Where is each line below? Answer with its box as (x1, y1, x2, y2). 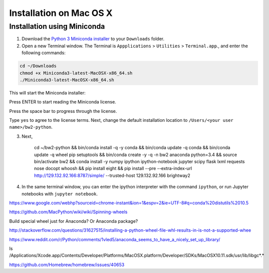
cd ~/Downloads (19, 63, 57, 69)
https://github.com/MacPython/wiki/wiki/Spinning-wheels (9, 209, 128, 215)
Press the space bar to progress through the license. (9, 108, 117, 114)
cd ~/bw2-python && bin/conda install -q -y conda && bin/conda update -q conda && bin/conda (34, 145, 231, 151)
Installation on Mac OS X (9, 7, 113, 18)
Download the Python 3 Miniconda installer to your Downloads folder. (21, 36, 165, 42)
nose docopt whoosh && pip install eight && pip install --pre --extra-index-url (34, 166, 192, 172)
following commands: (21, 50, 66, 56)
